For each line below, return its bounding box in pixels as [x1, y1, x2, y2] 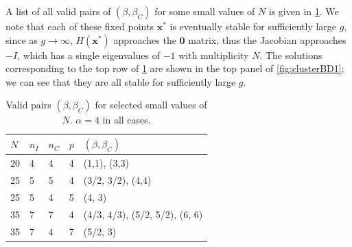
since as [5, 32, 38, 47]
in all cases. [102, 113, 151, 127]
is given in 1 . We [268, 4, 339, 18]
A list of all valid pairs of [5, 4, 111, 18]
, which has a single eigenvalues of [17, 47, 160, 62]
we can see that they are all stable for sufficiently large [5, 74, 236, 89]
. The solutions [259, 47, 322, 62]
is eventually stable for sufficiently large [169, 19, 337, 33]
